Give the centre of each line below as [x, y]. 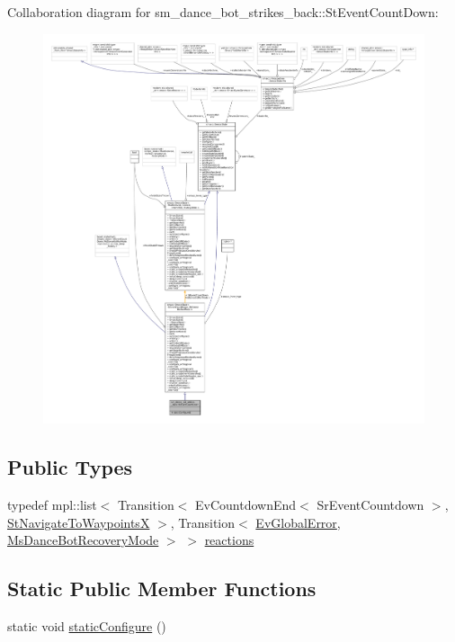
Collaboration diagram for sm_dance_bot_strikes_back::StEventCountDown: [223, 12]
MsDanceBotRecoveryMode [83, 540]
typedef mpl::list [52, 505]
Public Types [70, 467]
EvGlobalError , [298, 522]
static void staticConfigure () [87, 626]
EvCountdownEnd [246, 505]
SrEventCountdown [370, 505]
